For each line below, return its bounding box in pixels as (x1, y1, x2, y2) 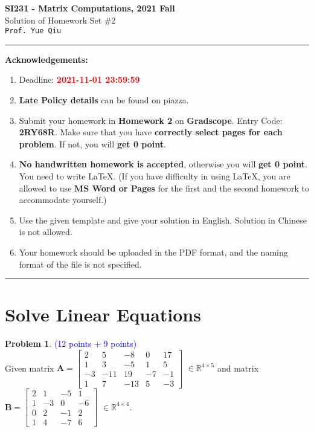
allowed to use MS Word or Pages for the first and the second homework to (19, 181, 309, 194)
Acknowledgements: (5, 53, 88, 65)
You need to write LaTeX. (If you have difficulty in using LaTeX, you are (19, 170, 290, 182)
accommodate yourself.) (19, 193, 107, 206)
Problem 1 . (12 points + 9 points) (5, 337, 137, 350)
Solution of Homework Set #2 (5, 13, 116, 26)
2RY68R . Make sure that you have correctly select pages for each (19, 126, 283, 138)
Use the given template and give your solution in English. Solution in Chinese (19, 213, 307, 226)
